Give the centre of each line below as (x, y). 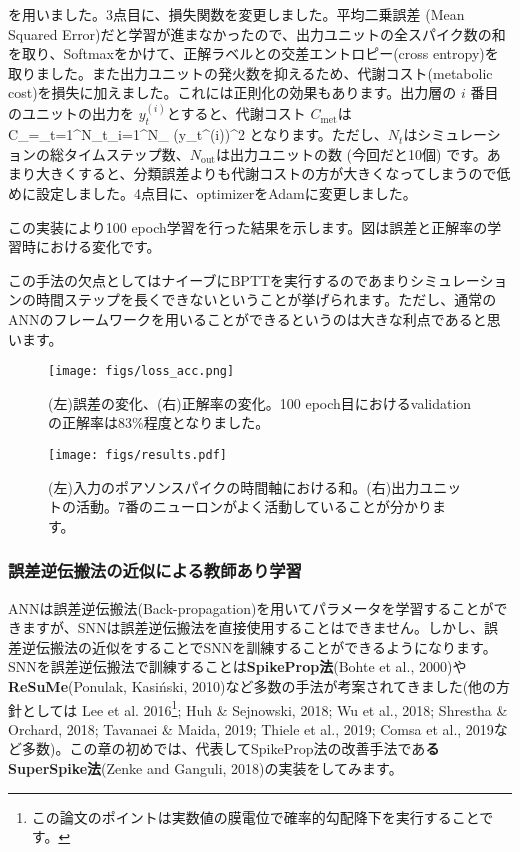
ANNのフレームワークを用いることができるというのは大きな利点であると (247, 318)
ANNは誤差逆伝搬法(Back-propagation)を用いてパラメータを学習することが (251, 607)
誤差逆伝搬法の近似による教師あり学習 (155, 570)
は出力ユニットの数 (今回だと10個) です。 (351, 153)
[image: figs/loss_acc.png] (141, 371)
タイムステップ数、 (126, 153)
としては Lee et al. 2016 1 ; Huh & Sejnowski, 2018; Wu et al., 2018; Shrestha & (264, 708)
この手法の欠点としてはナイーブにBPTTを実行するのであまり (209, 279)
